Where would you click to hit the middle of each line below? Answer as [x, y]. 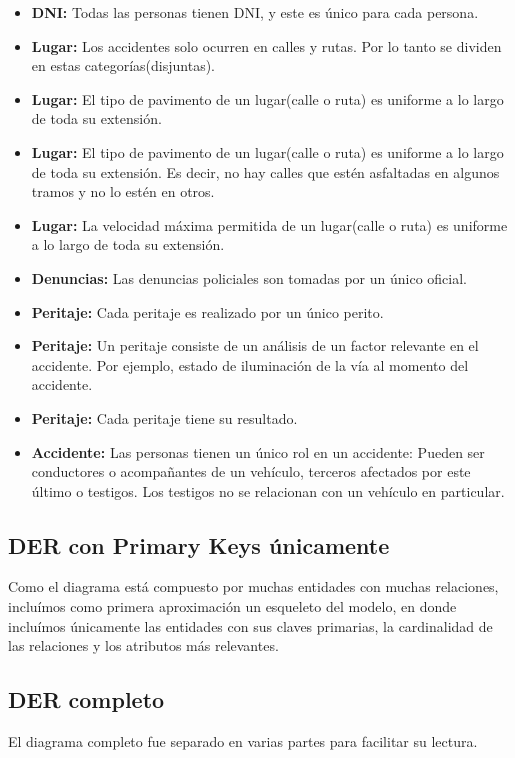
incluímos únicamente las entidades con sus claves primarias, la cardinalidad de [250, 625]
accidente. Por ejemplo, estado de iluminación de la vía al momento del [250, 364]
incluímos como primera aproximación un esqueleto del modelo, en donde [232, 606]
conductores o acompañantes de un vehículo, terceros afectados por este [251, 471]
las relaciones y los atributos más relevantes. [143, 645]
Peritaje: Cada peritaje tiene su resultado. [164, 417]
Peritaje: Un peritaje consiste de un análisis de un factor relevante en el [255, 345]
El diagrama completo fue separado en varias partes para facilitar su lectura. [243, 741]
